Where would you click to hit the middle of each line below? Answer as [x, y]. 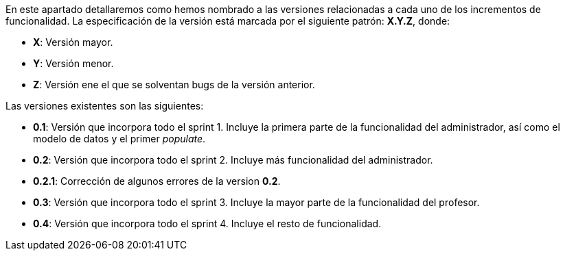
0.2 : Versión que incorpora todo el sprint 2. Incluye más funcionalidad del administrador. [233, 160]
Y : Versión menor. [73, 63]
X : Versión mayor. [73, 42]
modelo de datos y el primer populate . [119, 139]
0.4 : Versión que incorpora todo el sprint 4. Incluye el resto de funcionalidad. [207, 223]
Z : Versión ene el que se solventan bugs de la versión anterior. [174, 85]
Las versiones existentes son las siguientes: [105, 106]
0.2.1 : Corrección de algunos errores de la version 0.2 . [157, 181]
